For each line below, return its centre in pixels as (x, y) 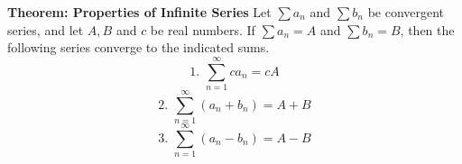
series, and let (46, 29)
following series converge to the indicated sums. (139, 47)
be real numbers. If (203, 29)
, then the (427, 29)
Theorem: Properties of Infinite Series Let (139, 12)
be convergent (406, 12)
